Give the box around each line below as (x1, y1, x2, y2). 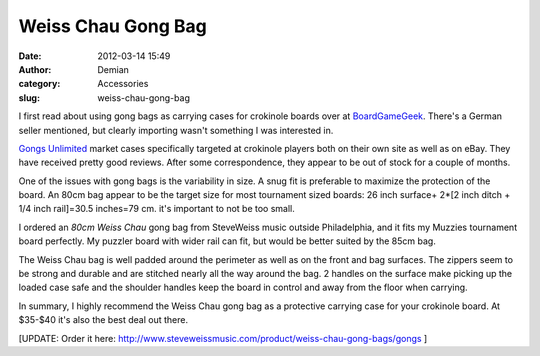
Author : (18, 63, 52, 75)
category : (18, 78, 61, 90)
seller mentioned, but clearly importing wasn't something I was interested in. (18, 124, 334, 136)
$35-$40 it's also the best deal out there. (18, 314, 189, 326)
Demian (97, 63, 130, 75)
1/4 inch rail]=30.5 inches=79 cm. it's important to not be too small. (18, 203, 295, 215)
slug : (18, 91, 40, 104)
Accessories (97, 78, 149, 90)
